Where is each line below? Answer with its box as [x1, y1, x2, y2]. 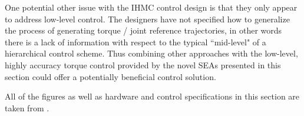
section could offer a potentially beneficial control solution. [5, 70, 216, 82]
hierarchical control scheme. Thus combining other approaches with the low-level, [5, 47, 298, 59]
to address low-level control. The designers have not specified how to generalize [5, 12, 290, 25]
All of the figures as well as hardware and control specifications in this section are [5, 90, 300, 102]
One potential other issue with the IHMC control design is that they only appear [5, 1, 298, 13]
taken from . [5, 101, 49, 114]
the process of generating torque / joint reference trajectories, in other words [5, 24, 282, 37]
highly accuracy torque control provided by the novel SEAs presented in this [5, 58, 281, 71]
